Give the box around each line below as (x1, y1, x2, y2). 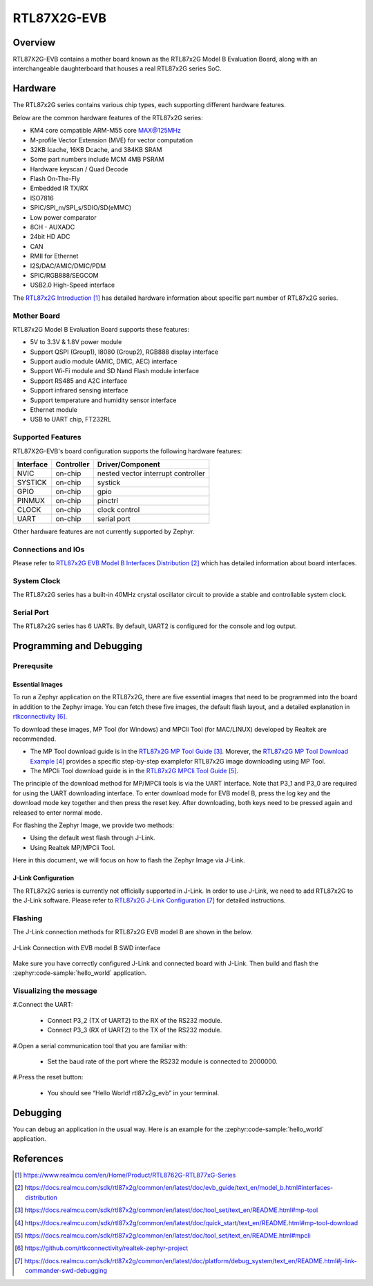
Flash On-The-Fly (30, 175, 81, 183)
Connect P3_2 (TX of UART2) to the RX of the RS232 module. (47, 1016, 222, 1024)
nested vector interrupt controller (97, 469, 205, 478)
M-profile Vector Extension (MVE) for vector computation (30, 135, 193, 144)
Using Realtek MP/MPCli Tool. (30, 843, 115, 851)
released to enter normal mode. (12, 809, 103, 817)
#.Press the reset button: (12, 1073, 84, 1081)
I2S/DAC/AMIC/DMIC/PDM (30, 261, 106, 270)
